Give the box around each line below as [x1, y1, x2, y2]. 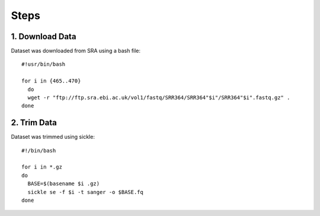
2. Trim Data [11, 117, 57, 128]
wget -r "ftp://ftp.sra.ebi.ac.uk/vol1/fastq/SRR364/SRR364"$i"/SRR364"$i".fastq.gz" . [27, 94, 290, 101]
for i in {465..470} [21, 78, 81, 84]
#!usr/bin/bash [21, 61, 66, 68]
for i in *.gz [21, 164, 62, 170]
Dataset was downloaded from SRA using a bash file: [11, 47, 141, 55]
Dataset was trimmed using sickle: [11, 134, 95, 141]
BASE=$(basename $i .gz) [27, 180, 100, 187]
